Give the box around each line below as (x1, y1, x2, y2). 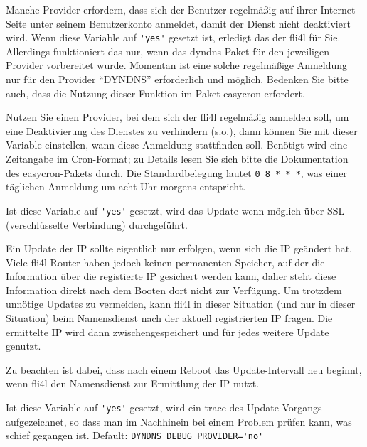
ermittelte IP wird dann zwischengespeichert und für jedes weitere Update (6, 324, 329, 339)
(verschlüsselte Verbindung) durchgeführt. (6, 217, 188, 232)
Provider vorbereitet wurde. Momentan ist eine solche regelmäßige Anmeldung (6, 58, 348, 72)
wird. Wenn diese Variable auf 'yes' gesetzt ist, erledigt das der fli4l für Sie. (6, 30, 341, 45)
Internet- (320, 2, 359, 16)
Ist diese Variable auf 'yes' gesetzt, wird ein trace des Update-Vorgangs (6, 400, 322, 415)
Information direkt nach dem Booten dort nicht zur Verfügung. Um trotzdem (6, 282, 342, 297)
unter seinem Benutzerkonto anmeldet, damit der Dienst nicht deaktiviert (30, 16, 351, 31)
